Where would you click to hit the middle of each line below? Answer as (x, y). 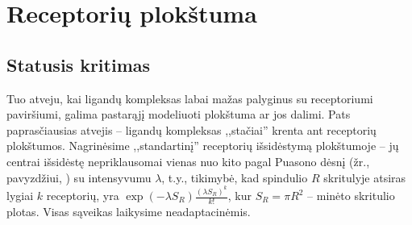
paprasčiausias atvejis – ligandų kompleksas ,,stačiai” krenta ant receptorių (191, 129)
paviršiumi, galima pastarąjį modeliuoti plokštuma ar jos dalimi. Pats (179, 114)
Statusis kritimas (79, 64)
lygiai (20, 196)
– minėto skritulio (351, 196)
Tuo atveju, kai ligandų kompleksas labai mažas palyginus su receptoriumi (190, 98)
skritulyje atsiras (365, 177)
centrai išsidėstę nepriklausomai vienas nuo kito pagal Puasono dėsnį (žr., (188, 161)
